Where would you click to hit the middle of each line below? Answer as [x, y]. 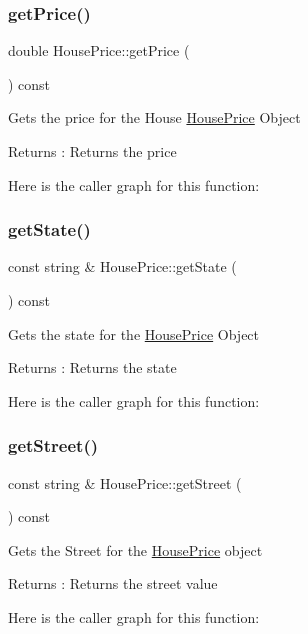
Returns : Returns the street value [113, 583]
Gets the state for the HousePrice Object [134, 333]
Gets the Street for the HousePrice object [135, 549]
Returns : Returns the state [92, 367]
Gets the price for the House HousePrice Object [154, 117]
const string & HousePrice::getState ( [122, 266]
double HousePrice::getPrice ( [99, 50]
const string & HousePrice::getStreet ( [125, 482]
